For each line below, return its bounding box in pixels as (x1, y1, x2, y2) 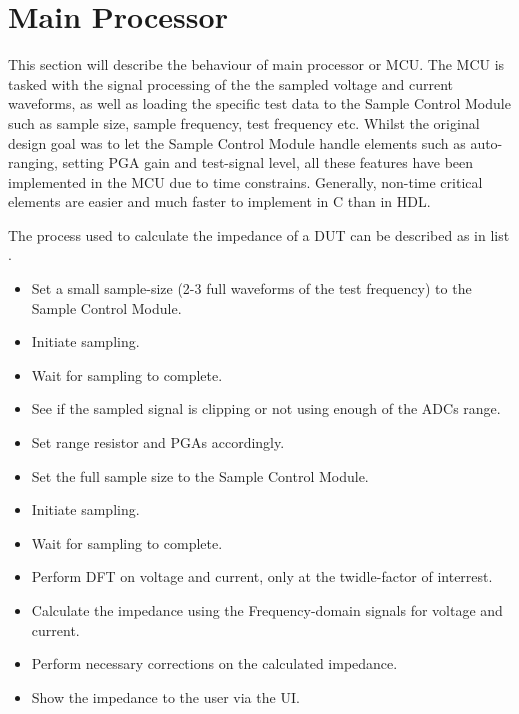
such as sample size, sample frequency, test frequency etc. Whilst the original (8, 112, 480, 133)
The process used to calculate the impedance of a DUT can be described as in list (8, 224, 510, 245)
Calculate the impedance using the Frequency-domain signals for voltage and (31, 600, 503, 620)
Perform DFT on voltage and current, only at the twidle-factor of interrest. (31, 566, 493, 587)
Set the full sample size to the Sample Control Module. (31, 465, 369, 486)
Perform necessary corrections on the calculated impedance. (31, 653, 398, 674)
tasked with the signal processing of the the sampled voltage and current (8, 73, 453, 94)
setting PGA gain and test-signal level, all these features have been (62, 152, 474, 173)
